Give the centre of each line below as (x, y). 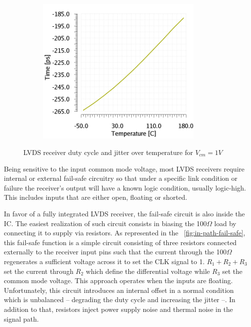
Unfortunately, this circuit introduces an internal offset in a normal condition (119, 290)
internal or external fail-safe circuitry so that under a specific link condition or (121, 178)
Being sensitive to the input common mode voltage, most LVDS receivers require (124, 168)
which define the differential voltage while (148, 271)
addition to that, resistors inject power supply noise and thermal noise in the (118, 309)
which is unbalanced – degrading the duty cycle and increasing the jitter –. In (120, 299)
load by (225, 223)
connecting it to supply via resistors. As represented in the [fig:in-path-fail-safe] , (125, 233)
